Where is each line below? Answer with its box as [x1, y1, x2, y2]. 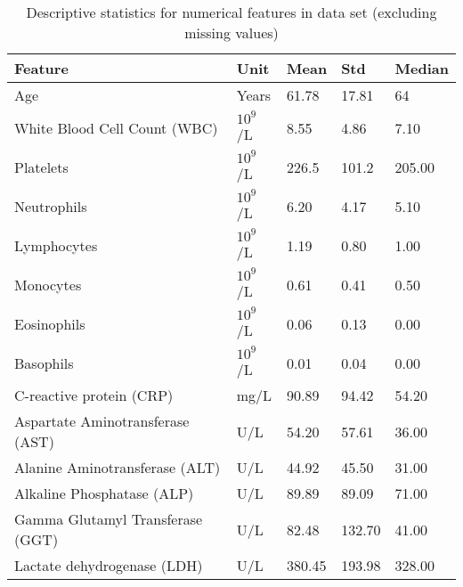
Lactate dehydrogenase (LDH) [14, 555, 203, 575]
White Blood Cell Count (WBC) [14, 117, 218, 138]
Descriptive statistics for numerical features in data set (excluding [26, 2, 437, 22]
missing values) [184, 22, 279, 43]
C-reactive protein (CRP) [14, 385, 174, 405]
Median [394, 58, 449, 78]
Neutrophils [14, 195, 87, 216]
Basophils [14, 352, 74, 373]
